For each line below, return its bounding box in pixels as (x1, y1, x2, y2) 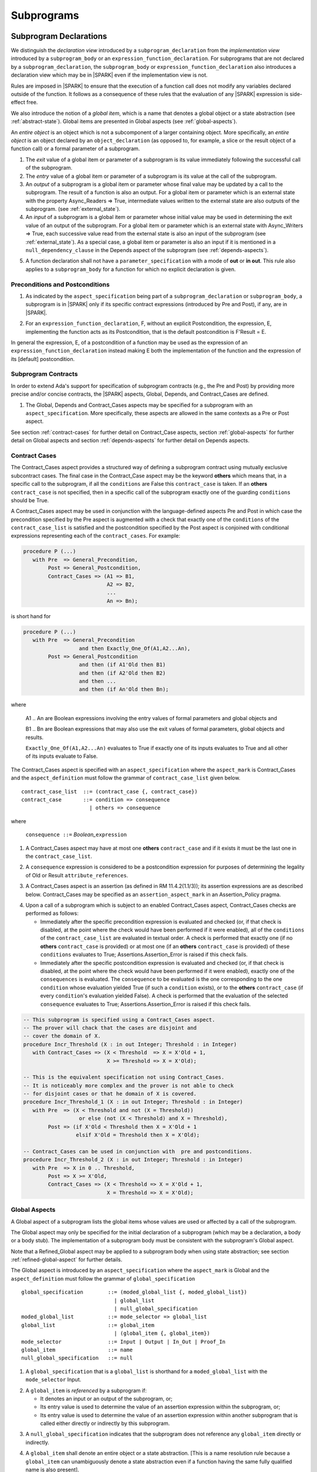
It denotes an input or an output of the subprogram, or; (40, 1395, 173, 1402)
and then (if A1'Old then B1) (79, 661, 166, 668)
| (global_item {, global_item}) (113, 1330, 211, 1337)
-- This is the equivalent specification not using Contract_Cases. (23, 1074, 225, 1080)
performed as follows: (25, 910, 79, 917)
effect (11, 99, 26, 106)
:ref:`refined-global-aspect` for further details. (11, 1256, 123, 1263)
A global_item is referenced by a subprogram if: (25, 1387, 147, 1394)
